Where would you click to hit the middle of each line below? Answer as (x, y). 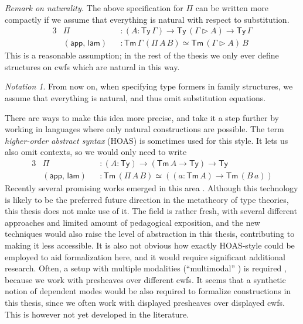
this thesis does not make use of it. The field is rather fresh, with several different (151, 211)
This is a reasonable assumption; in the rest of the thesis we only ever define (142, 55)
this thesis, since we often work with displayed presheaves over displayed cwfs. (145, 302)
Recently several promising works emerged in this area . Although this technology (151, 188)
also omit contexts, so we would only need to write (96, 152)
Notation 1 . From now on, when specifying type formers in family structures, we (149, 86)
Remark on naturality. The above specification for (94, 8)
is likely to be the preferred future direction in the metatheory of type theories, (147, 199)
